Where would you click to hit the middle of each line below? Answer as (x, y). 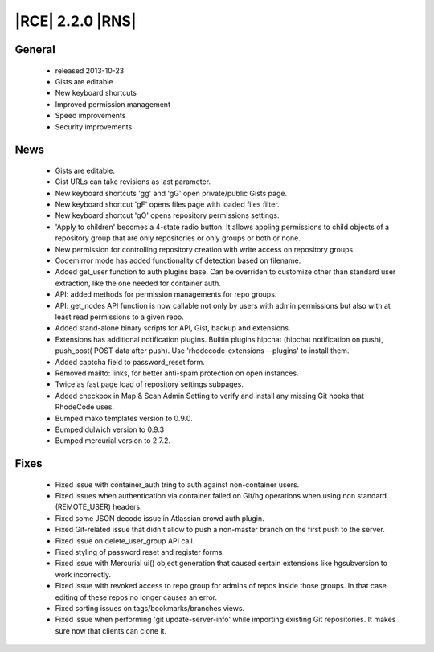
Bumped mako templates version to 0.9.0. (124, 418)
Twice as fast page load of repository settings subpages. (149, 384)
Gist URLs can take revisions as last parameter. (133, 182)
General (35, 49)
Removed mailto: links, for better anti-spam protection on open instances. (177, 373)
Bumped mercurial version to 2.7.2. (113, 441)
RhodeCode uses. (84, 407)
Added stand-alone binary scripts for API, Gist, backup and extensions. (173, 328)
